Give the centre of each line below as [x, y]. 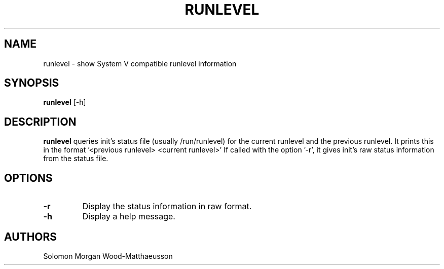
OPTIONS [28, 178]
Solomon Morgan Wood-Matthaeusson [108, 256]
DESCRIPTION [40, 122]
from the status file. [76, 159]
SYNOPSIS [32, 83]
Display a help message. [129, 217]
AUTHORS [31, 237]
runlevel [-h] [65, 102]
